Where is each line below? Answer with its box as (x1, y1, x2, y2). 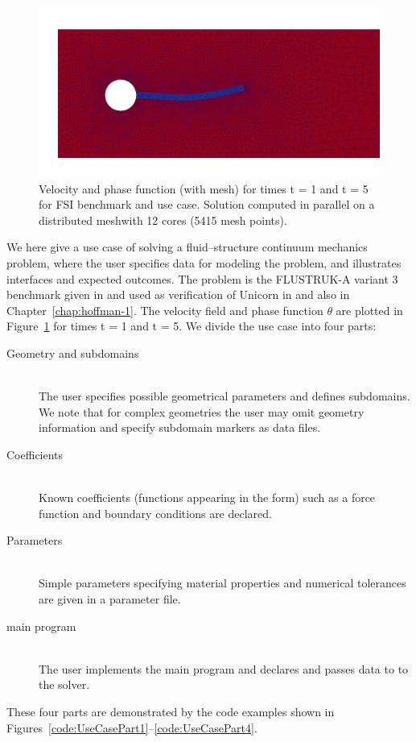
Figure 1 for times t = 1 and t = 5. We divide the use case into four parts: (6, 317, 377, 334)
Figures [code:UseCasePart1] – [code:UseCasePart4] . (6, 719, 257, 736)
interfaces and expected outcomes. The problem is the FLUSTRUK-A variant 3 (6, 270, 398, 287)
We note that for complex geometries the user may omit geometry (39, 403, 365, 420)
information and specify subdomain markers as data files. (39, 419, 321, 436)
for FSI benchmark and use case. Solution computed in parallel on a (39, 196, 375, 213)
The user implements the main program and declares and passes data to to (39, 660, 409, 677)
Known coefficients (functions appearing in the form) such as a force (39, 489, 376, 506)
